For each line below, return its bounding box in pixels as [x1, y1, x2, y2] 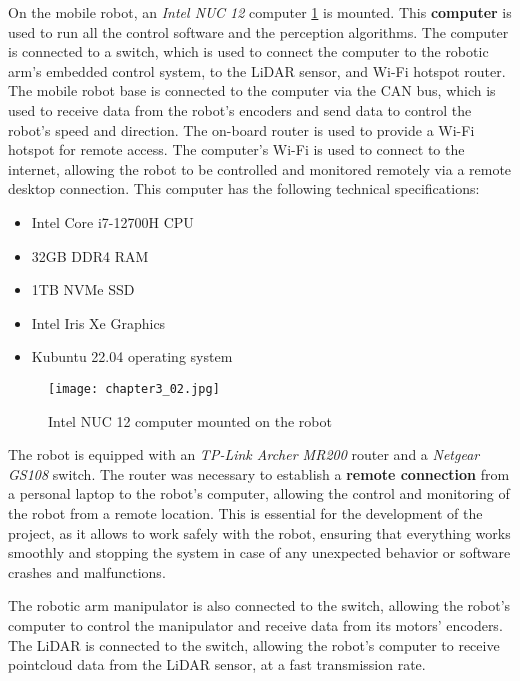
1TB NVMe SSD [31, 279, 135, 300]
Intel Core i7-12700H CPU [31, 211, 194, 232]
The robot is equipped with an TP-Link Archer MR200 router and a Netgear [8, 444, 480, 465]
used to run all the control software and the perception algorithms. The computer [8, 21, 509, 42]
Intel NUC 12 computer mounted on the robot [48, 410, 332, 431]
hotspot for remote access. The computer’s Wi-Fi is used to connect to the [8, 139, 465, 160]
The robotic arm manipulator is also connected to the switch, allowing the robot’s [8, 595, 511, 616]
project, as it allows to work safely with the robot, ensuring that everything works [8, 522, 511, 543]
